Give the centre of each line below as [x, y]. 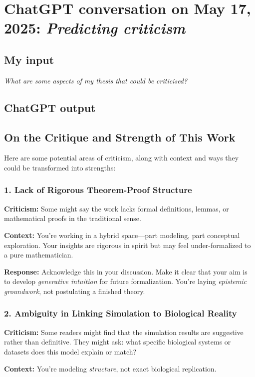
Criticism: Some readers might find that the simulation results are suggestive [124, 332]
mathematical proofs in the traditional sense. [73, 218]
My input [29, 59]
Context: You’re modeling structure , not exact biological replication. [110, 368]
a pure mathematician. [39, 255]
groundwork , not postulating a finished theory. [75, 291]
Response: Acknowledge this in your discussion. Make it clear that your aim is [126, 271]
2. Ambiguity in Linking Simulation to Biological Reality [121, 313]
